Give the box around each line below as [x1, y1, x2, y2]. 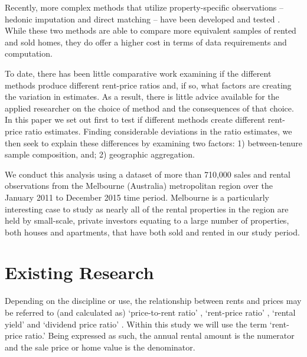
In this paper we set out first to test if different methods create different [5, 113, 266, 126]
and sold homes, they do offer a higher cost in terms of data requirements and [5, 35, 287, 48]
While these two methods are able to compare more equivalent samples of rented [5, 24, 296, 37]
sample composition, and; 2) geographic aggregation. [5, 148, 195, 161]
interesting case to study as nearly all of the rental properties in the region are [5, 202, 289, 215]
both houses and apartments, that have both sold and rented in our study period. [5, 225, 300, 238]
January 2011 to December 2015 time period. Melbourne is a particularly [5, 191, 269, 203]
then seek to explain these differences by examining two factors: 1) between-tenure [5, 136, 302, 149]
